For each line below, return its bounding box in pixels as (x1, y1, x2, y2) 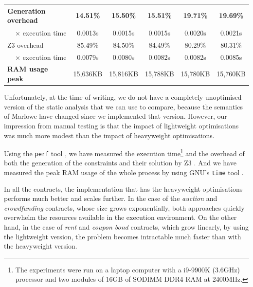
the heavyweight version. (4, 241, 77, 251)
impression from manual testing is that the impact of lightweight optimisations (4, 120, 239, 130)
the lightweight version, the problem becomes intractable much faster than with (4, 231, 241, 241)
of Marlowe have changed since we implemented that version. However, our (4, 111, 227, 121)
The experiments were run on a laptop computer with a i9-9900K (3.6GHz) (15, 264, 240, 274)
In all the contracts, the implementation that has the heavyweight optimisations (4, 183, 243, 194)
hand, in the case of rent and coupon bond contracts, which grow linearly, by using (4, 222, 249, 232)
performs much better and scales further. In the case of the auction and (4, 193, 217, 203)
